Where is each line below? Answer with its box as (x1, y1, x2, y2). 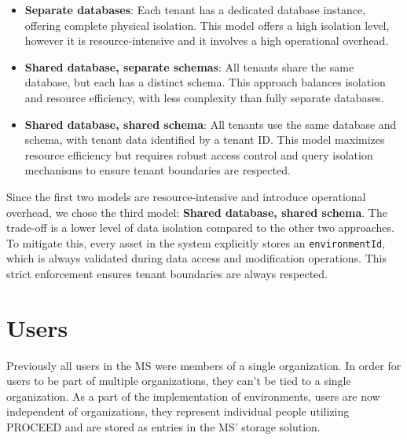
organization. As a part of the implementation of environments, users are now (6, 387, 380, 404)
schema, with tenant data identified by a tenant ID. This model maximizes (24, 131, 385, 148)
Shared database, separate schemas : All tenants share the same (24, 58, 354, 75)
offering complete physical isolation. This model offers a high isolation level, (24, 16, 390, 33)
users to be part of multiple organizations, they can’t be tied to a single (6, 372, 351, 389)
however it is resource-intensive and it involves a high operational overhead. (24, 32, 389, 49)
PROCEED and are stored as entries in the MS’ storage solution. (6, 419, 321, 435)
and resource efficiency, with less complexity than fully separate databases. (24, 89, 384, 105)
